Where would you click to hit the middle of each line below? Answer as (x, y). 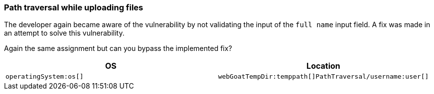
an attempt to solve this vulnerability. (64, 33)
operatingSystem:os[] (45, 77)
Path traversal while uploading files (74, 7)
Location (323, 66)
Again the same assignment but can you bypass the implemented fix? (118, 48)
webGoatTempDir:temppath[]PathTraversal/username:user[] (323, 77)
